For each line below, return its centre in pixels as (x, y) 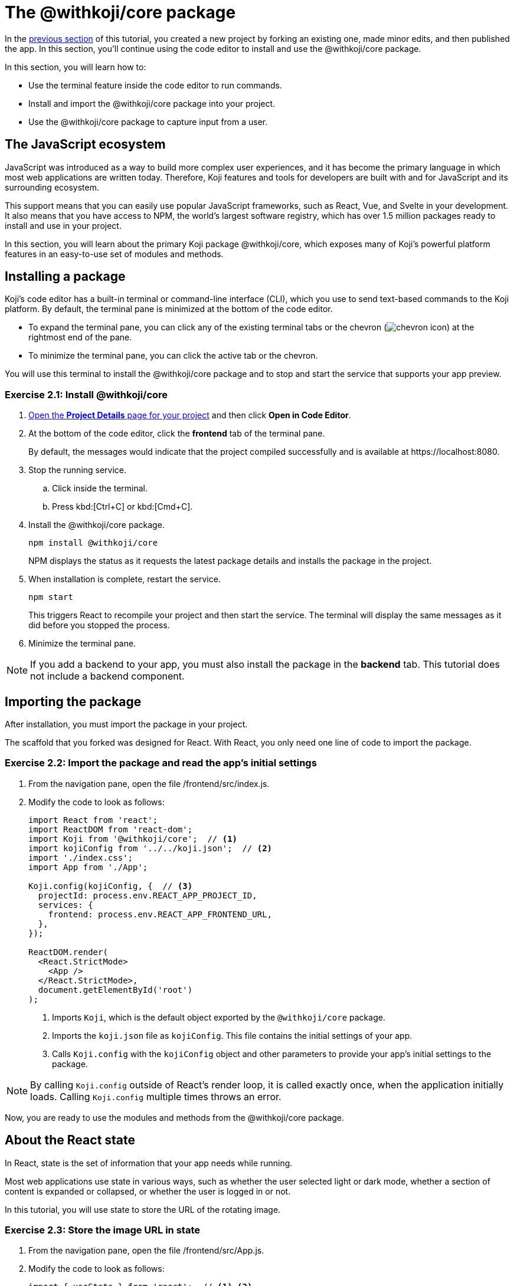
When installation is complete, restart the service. (125, 579)
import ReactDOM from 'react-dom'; (111, 829)
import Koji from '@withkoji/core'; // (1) (133, 839)
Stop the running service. (78, 470)
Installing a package (65, 277)
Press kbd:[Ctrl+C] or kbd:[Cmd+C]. (122, 507)
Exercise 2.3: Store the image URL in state (102, 1230)
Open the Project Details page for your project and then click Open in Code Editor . (190, 415)
